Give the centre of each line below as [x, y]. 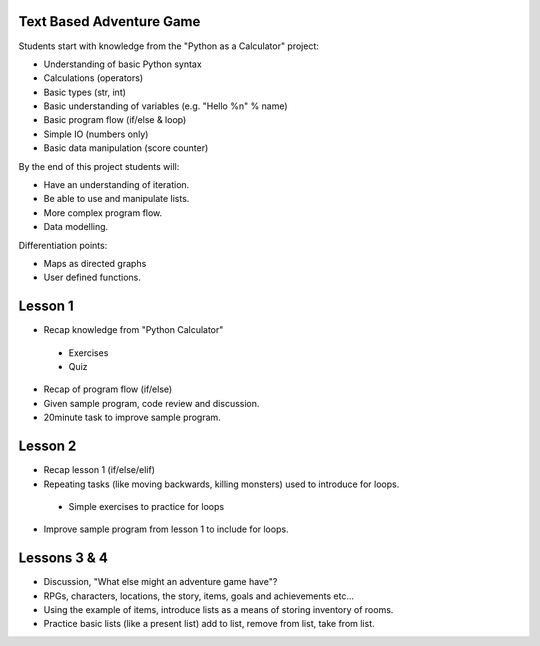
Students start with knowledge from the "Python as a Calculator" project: [169, 46]
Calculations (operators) [93, 78]
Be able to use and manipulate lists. [116, 199]
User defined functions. [92, 277]
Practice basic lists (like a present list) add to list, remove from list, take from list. [209, 624]
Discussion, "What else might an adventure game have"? [160, 582]
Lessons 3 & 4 [63, 558]
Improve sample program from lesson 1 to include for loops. [166, 529]
